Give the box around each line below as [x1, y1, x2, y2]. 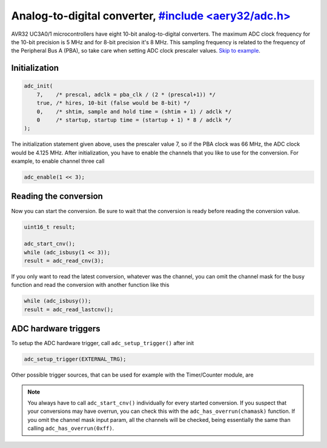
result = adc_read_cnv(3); [24, 257, 104, 265]
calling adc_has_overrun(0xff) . [27, 424, 114, 432]
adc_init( [24, 82, 53, 90]
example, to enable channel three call [11, 157, 105, 165]
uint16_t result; [24, 223, 76, 230]
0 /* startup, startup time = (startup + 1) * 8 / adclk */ [36, 116, 232, 124]
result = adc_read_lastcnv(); [24, 306, 114, 313]
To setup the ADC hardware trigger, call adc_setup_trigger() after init [11, 340, 194, 347]
